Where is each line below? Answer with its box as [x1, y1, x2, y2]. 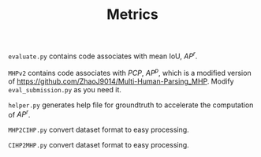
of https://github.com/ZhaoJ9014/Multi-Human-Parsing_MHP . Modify [8, 77, 234, 86]
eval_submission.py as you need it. [8, 84, 122, 94]
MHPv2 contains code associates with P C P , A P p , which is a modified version [8, 66, 252, 77]
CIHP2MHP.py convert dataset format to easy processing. [8, 140, 189, 150]
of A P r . [8, 108, 31, 119]
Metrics [106, 6, 159, 24]
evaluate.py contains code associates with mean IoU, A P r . [8, 50, 198, 61]
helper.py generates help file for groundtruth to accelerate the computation [8, 100, 254, 110]
